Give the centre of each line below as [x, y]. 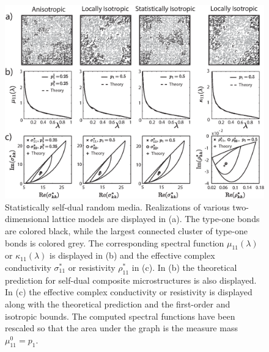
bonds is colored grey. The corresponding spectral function [115, 242]
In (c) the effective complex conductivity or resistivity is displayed [129, 292]
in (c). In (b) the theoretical [184, 267]
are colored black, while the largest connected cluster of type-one [126, 230]
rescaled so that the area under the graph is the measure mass [121, 328]
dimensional [27, 219]
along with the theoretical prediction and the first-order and [118, 304]
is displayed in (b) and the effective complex [132, 255]
